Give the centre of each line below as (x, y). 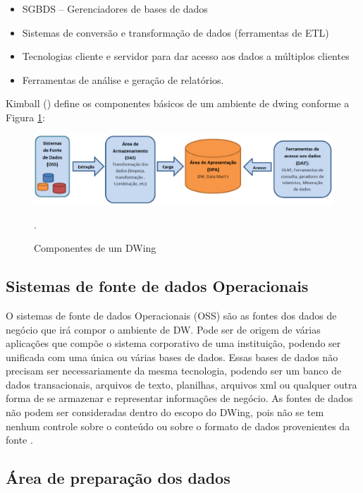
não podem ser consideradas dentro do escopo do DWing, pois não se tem (165, 412)
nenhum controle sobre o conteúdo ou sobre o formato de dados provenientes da (178, 426)
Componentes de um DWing (95, 248)
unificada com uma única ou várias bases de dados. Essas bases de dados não (172, 357)
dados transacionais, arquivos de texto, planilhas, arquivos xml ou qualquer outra (181, 384)
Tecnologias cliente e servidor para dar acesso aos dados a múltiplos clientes (186, 56)
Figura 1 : (25, 117)
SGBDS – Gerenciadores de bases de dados (115, 8)
